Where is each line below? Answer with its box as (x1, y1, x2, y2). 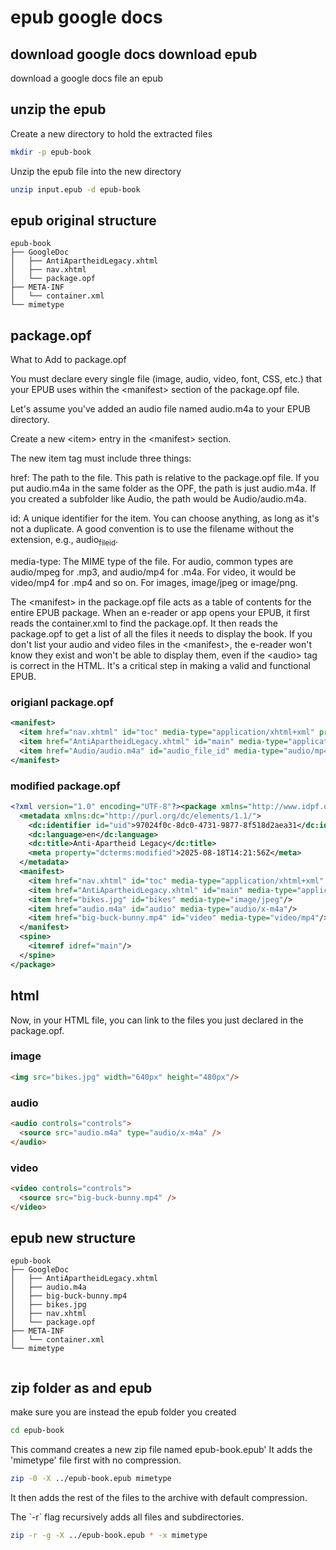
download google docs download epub (10, 46, 258, 63)
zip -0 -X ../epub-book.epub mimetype (10, 1474, 172, 1484)
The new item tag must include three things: (10, 452, 192, 465)
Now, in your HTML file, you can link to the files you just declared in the (10, 1014, 304, 1026)
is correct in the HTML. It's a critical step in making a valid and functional (10, 659, 311, 671)
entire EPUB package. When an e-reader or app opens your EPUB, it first (10, 606, 310, 618)
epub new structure (10, 1229, 136, 1246)
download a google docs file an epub (10, 72, 163, 84)
